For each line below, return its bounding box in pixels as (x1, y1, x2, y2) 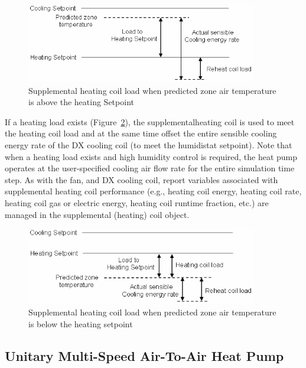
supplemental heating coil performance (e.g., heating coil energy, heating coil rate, (5, 185, 302, 197)
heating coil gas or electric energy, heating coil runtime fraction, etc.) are (5, 196, 269, 209)
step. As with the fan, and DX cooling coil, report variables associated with (5, 173, 278, 185)
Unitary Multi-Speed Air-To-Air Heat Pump (5, 346, 284, 364)
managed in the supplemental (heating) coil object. (5, 208, 190, 220)
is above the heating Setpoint (28, 96, 134, 108)
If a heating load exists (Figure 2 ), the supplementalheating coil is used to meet (5, 115, 295, 128)
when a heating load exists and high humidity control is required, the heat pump (5, 150, 298, 162)
